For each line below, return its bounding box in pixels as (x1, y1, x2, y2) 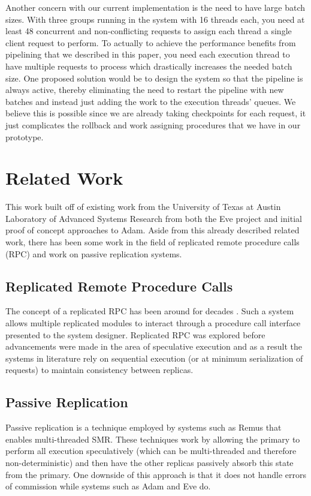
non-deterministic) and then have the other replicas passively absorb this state (5, 456, 294, 468)
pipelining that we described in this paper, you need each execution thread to (5, 48, 290, 61)
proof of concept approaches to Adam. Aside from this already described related (5, 224, 300, 236)
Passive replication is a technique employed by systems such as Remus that (5, 421, 282, 434)
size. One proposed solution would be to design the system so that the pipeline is (5, 71, 303, 84)
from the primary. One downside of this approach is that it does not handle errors (5, 468, 306, 480)
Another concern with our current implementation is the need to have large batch (5, 1, 306, 13)
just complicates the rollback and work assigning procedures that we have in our (5, 118, 301, 131)
